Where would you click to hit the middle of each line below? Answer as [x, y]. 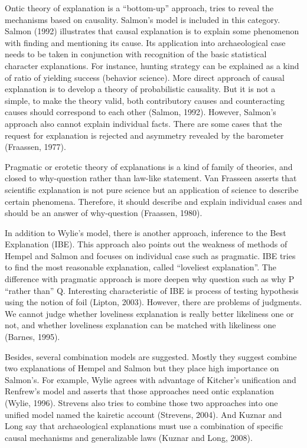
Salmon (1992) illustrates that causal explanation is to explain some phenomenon [152, 31]
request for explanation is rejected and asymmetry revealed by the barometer [144, 135]
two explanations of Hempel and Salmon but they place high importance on [142, 368]
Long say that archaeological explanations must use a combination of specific [144, 426]
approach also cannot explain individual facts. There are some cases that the [143, 123]
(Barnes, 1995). [32, 337]
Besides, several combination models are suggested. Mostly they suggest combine [151, 356]
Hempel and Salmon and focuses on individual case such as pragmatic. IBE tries [150, 255]
